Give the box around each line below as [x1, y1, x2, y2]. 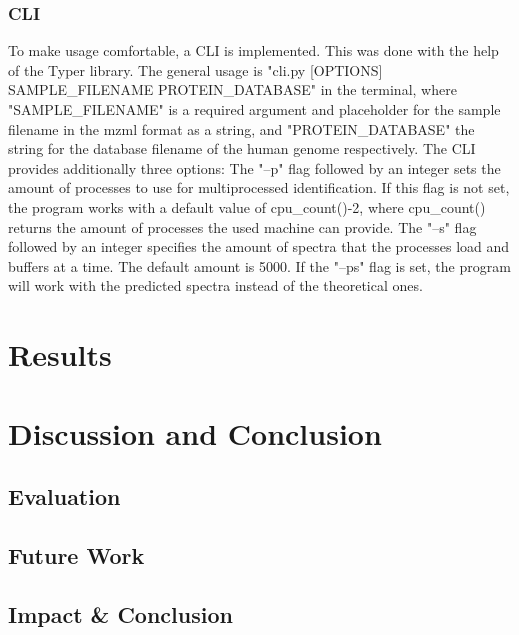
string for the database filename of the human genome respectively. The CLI [8, 138, 476, 159]
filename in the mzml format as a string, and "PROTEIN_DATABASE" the [8, 118, 475, 139]
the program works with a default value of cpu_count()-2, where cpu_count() [8, 196, 486, 217]
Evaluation [8, 481, 121, 512]
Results [8, 334, 112, 375]
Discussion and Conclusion [8, 412, 382, 453]
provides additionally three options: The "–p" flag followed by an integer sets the [8, 157, 501, 178]
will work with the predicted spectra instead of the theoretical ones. [8, 275, 423, 296]
